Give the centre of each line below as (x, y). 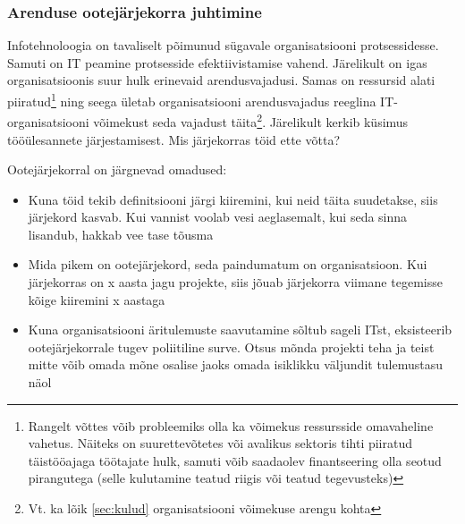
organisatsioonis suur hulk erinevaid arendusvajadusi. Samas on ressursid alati (221, 80)
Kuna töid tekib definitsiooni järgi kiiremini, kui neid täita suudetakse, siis (233, 199)
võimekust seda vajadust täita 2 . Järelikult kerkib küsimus (251, 120)
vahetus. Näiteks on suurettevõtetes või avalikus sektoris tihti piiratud (220, 443)
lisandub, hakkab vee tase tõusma (121, 234)
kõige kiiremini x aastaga (97, 299)
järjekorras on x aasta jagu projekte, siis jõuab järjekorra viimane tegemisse (235, 282)
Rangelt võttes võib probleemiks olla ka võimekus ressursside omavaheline (231, 425)
